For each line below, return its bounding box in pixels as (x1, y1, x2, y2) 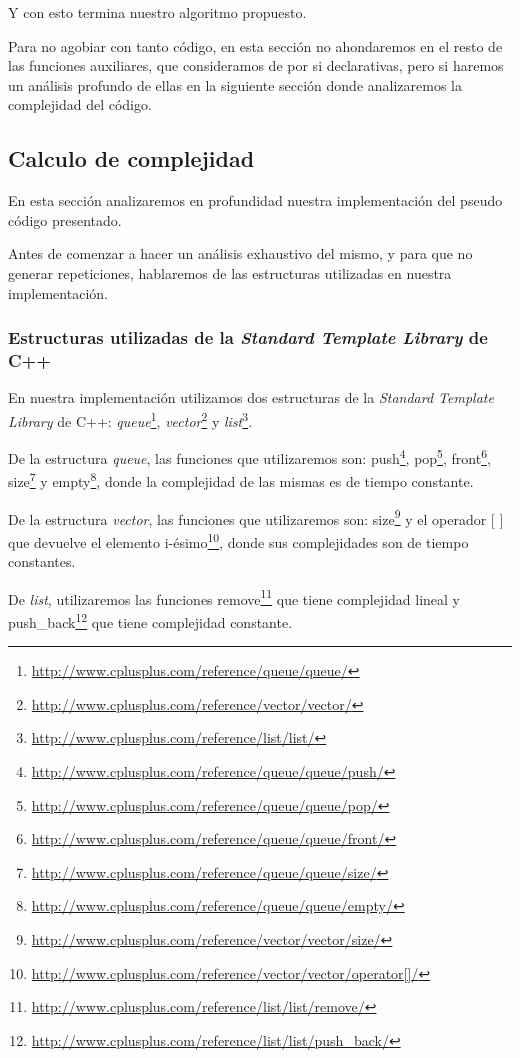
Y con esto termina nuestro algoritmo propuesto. (8, 2, 307, 22)
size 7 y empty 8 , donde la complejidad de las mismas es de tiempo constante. (8, 468, 474, 492)
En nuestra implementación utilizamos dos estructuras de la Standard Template (8, 387, 494, 408)
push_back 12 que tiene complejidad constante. (8, 608, 293, 632)
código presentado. (8, 209, 122, 230)
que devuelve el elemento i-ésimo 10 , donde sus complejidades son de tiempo (8, 528, 469, 552)
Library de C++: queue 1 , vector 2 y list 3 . (8, 407, 253, 431)
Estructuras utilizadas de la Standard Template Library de (8, 325, 488, 350)
